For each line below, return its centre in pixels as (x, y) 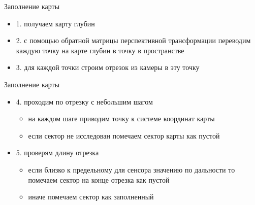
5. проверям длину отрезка (57, 152)
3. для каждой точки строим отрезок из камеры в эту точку (108, 67)
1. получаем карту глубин (55, 23)
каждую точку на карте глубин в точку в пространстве (100, 50)
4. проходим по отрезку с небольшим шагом (84, 101)
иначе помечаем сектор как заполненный (91, 197)
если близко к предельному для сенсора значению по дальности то (132, 169)
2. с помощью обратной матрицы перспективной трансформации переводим (133, 40)
